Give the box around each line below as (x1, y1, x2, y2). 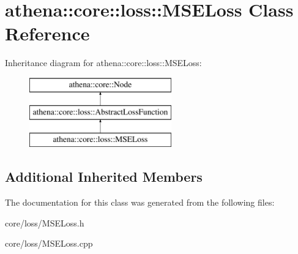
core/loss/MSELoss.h (5, 216, 84, 229)
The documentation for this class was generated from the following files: (5, 196, 275, 209)
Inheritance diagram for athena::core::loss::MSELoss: (5, 56, 202, 69)
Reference (5, 21, 90, 46)
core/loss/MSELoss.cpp (5, 237, 93, 250)
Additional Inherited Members (5, 167, 203, 186)
